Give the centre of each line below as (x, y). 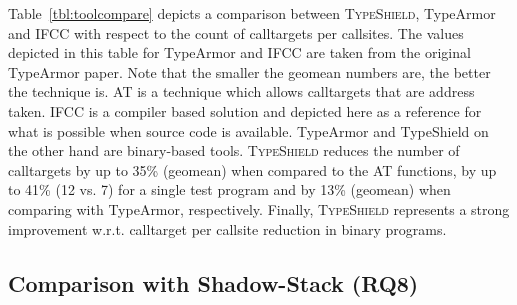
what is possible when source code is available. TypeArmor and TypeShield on (248, 130)
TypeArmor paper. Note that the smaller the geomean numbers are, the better (249, 71)
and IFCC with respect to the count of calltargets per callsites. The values (236, 32)
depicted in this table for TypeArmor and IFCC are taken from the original (239, 52)
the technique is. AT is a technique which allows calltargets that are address (241, 91)
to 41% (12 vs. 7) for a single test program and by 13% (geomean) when (229, 189)
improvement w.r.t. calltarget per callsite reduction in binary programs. (227, 228)
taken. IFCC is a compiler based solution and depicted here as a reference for (245, 110)
